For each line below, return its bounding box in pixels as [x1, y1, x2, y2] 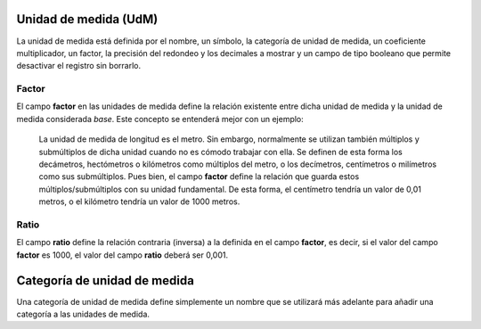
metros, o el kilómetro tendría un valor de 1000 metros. [38, 196, 240, 207]
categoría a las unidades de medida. [16, 308, 151, 319]
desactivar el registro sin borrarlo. [16, 61, 142, 71]
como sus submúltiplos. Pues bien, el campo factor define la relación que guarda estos [38, 171, 360, 182]
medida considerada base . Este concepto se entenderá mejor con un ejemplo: [16, 113, 305, 124]
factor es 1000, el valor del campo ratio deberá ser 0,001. [16, 250, 229, 260]
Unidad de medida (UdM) [16, 12, 159, 27]
